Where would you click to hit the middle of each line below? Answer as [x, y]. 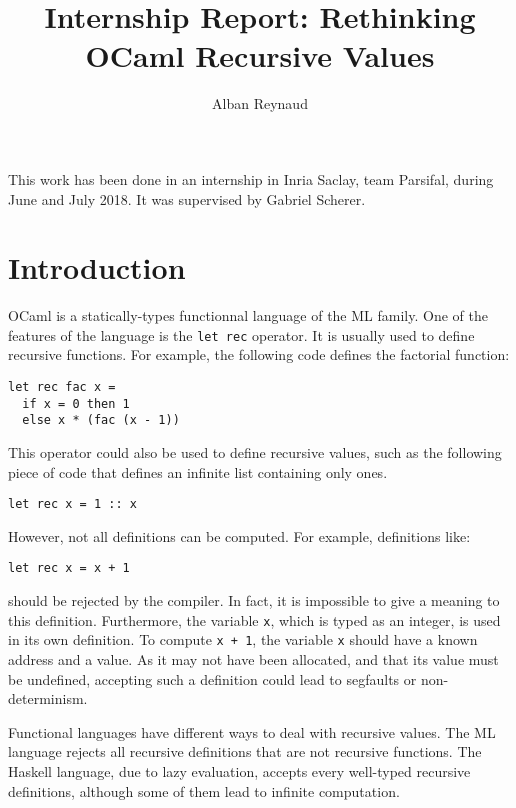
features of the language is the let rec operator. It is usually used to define [241, 334]
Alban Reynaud [260, 103]
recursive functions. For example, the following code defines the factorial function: [259, 354]
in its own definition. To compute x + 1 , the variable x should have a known [243, 639]
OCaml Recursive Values [260, 55]
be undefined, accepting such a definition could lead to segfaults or [212, 678]
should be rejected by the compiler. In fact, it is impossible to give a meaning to [254, 600]
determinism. [48, 698]
